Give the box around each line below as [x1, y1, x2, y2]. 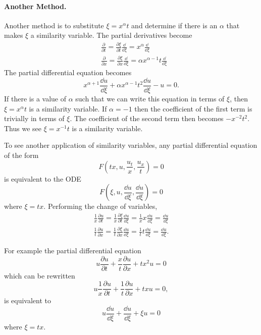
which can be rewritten [4, 270, 75, 281]
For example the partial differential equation [4, 245, 141, 256]
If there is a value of [4, 93, 66, 103]
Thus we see [4, 123, 42, 133]
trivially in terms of [4, 113, 65, 124]
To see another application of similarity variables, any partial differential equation [4, 140, 257, 150]
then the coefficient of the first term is [134, 103, 252, 114]
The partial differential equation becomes [4, 67, 132, 78]
